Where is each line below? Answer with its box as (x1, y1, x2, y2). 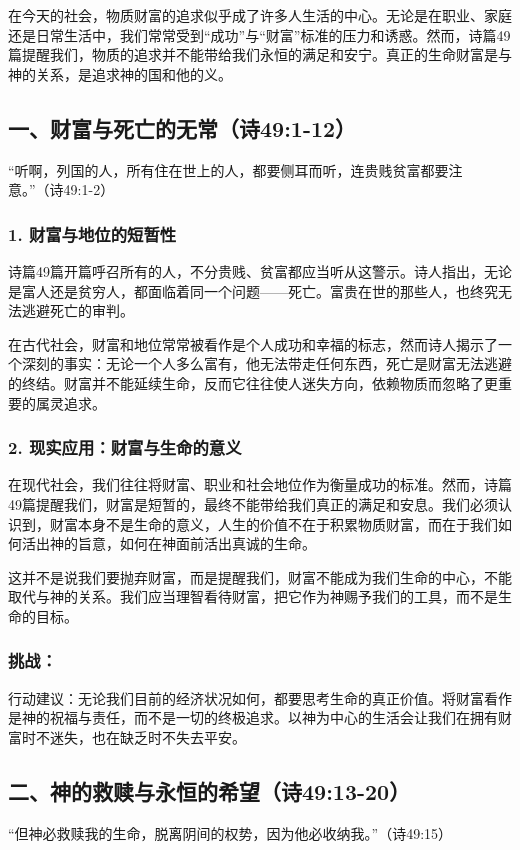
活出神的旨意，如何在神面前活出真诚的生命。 (21, 533, 316, 554)
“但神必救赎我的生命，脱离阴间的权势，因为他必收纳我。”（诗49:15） (8, 822, 453, 843)
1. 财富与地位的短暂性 (8, 221, 177, 246)
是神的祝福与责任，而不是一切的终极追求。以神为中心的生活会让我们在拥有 (8, 707, 498, 728)
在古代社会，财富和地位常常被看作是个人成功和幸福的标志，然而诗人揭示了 (8, 333, 498, 354)
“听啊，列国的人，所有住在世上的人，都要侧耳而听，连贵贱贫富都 (8, 159, 435, 180)
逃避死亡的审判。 (21, 300, 134, 321)
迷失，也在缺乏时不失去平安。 (49, 726, 246, 747)
